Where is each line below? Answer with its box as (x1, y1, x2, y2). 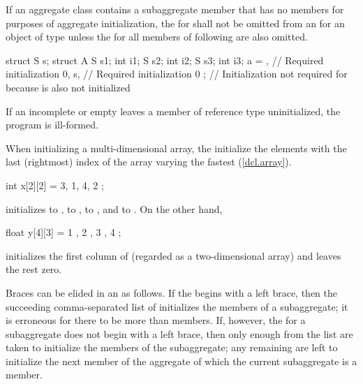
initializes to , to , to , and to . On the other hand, (6, 201, 223, 216)
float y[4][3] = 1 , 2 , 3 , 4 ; (6, 225, 121, 239)
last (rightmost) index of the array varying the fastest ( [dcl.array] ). (6, 154, 292, 169)
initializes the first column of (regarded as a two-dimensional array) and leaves (6, 248, 341, 263)
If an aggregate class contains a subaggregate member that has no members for (6, 2, 344, 16)
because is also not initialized (6, 80, 131, 94)
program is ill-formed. (6, 117, 98, 132)
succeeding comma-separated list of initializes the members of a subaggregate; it (6, 299, 348, 313)
